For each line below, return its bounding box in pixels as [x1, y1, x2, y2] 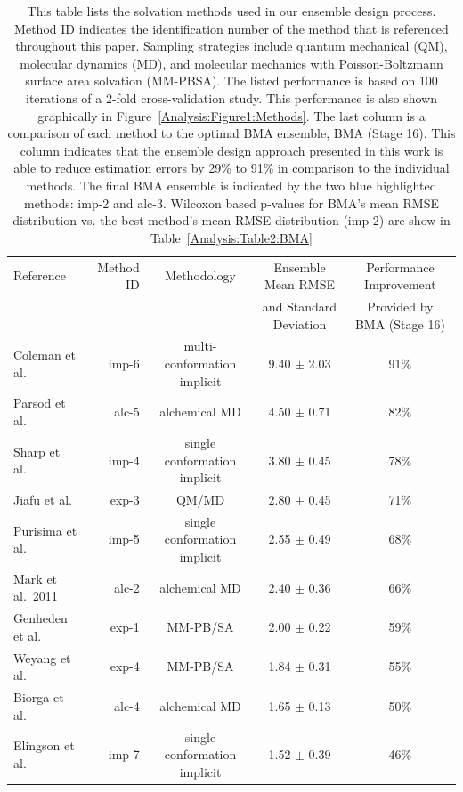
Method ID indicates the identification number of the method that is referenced [14, 19, 449, 37]
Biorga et [13, 688, 64, 707]
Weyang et [13, 648, 71, 667]
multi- [183, 336, 217, 355]
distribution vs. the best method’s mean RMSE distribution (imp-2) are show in [12, 211, 451, 230]
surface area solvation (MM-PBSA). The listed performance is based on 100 [25, 71, 438, 90]
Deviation [272, 314, 327, 333]
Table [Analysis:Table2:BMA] [150, 228, 313, 246]
